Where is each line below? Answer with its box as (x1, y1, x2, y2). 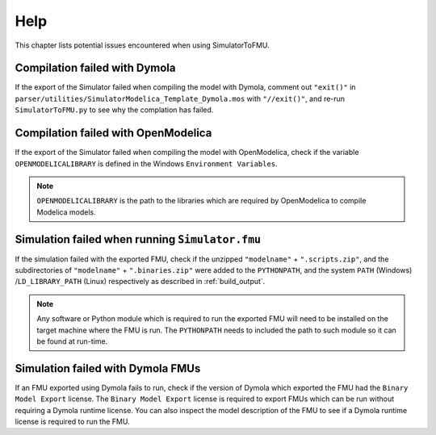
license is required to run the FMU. (15, 416, 130, 427)
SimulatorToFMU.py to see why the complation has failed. (15, 105, 214, 115)
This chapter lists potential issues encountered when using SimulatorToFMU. (15, 40, 270, 50)
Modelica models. (36, 207, 96, 217)
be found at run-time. (36, 336, 108, 346)
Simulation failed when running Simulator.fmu (15, 232, 262, 246)
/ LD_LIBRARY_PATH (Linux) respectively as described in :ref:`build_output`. (15, 277, 266, 287)
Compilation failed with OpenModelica (15, 126, 212, 140)
